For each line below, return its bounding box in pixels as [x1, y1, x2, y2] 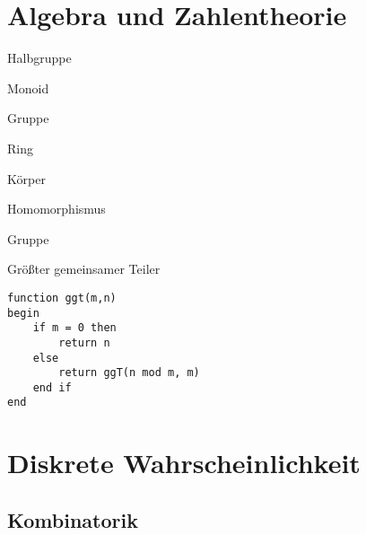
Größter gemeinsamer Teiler [7, 259, 161, 278]
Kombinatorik [7, 505, 138, 533]
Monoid [7, 78, 49, 97]
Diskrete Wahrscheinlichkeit [7, 444, 361, 481]
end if [32, 381, 72, 394]
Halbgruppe [7, 48, 72, 67]
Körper [7, 169, 46, 188]
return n [58, 336, 110, 349]
